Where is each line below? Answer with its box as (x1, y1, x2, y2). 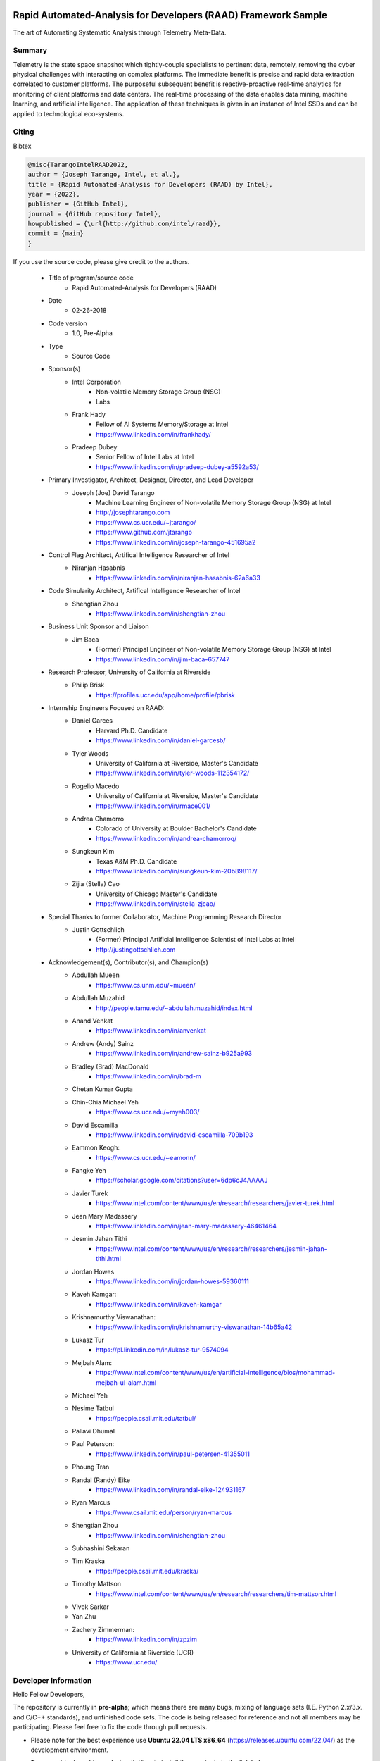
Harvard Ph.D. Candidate (96, 726, 168, 735)
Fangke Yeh (72, 1166, 106, 1175)
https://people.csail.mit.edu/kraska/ (96, 1567, 199, 1575)
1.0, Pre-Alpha (72, 329, 113, 337)
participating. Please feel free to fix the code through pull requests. (13, 1723, 208, 1731)
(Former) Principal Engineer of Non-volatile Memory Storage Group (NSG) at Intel (96, 645, 331, 654)
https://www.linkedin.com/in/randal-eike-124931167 (96, 1486, 246, 1494)
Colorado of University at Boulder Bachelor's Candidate (96, 824, 257, 833)
